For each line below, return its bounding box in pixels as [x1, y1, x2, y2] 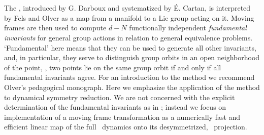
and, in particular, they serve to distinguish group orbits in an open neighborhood [4, 52, 260, 63]
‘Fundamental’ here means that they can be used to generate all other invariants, [4, 42, 256, 53]
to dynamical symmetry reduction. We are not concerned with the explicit [4, 92, 235, 102]
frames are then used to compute [4, 22, 107, 33]
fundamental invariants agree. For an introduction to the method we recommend [4, 72, 255, 82]
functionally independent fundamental [129, 22, 247, 33]
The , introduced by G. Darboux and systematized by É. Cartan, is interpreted [4, 3, 251, 13]
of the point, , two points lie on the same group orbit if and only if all [4, 62, 221, 72]
